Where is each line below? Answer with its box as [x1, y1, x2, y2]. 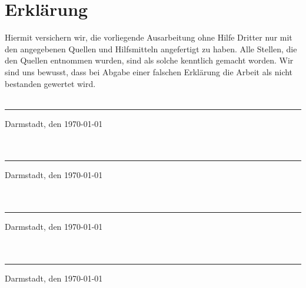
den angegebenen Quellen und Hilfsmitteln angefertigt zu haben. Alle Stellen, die [5, 42, 297, 55]
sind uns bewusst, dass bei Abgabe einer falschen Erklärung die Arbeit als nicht [5, 65, 293, 78]
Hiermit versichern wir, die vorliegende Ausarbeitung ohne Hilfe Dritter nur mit [5, 31, 292, 43]
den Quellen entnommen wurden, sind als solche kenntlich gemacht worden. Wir [5, 54, 294, 66]
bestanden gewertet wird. [5, 77, 96, 89]
